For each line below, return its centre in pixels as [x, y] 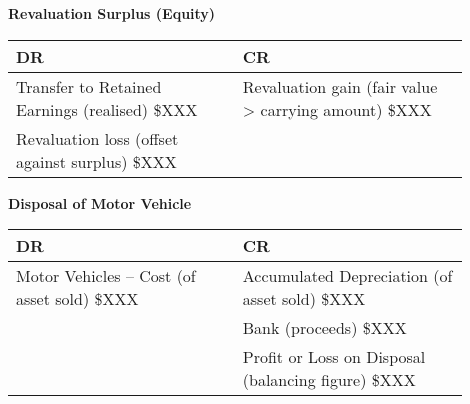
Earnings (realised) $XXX [107, 109]
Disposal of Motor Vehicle [100, 202]
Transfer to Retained [89, 86]
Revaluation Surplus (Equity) [112, 13]
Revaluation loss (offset [97, 138]
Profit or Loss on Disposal [334, 357]
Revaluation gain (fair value [340, 86]
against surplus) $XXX [96, 161]
